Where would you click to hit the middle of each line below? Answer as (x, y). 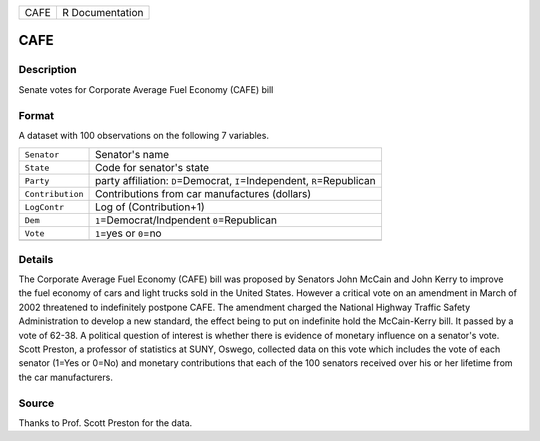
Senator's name (132, 155)
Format (36, 115)
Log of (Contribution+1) (150, 207)
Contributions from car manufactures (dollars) (203, 194)
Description (47, 70)
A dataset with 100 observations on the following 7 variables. (144, 135)
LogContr (44, 206)
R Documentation (102, 12)
